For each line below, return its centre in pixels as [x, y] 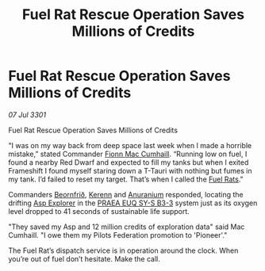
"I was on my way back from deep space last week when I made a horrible [130, 145]
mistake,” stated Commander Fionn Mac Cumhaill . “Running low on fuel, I [128, 154]
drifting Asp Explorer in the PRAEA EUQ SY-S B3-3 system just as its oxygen [133, 203]
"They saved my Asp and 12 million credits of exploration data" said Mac [127, 227]
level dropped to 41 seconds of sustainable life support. [99, 211]
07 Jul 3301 [27, 115]
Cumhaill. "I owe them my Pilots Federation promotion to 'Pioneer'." [118, 235]
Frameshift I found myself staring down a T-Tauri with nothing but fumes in [130, 170]
